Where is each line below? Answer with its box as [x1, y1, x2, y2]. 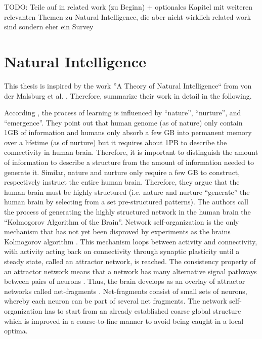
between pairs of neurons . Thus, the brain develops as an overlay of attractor [4, 276, 245, 286]
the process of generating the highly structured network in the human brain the [4, 206, 251, 217]
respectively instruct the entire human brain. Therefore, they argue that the [4, 177, 240, 187]
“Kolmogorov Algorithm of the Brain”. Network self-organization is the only [4, 216, 239, 227]
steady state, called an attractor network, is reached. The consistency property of [4, 256, 256, 266]
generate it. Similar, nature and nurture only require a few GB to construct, [4, 166, 240, 177]
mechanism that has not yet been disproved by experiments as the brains [4, 226, 231, 237]
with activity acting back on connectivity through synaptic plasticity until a [4, 246, 240, 257]
